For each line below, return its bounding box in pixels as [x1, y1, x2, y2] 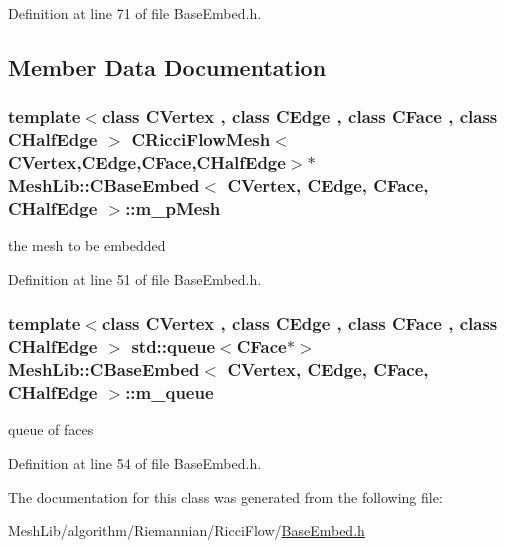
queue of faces [8, 419, 94, 440]
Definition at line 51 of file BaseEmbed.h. [8, 268, 262, 289]
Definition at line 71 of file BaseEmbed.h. [8, 3, 262, 23]
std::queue [131, 334, 216, 359]
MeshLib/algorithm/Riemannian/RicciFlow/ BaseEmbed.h [8, 520, 365, 541]
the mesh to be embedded [8, 235, 166, 256]
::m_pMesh [125, 195, 221, 220]
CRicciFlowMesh [131, 127, 271, 152]
